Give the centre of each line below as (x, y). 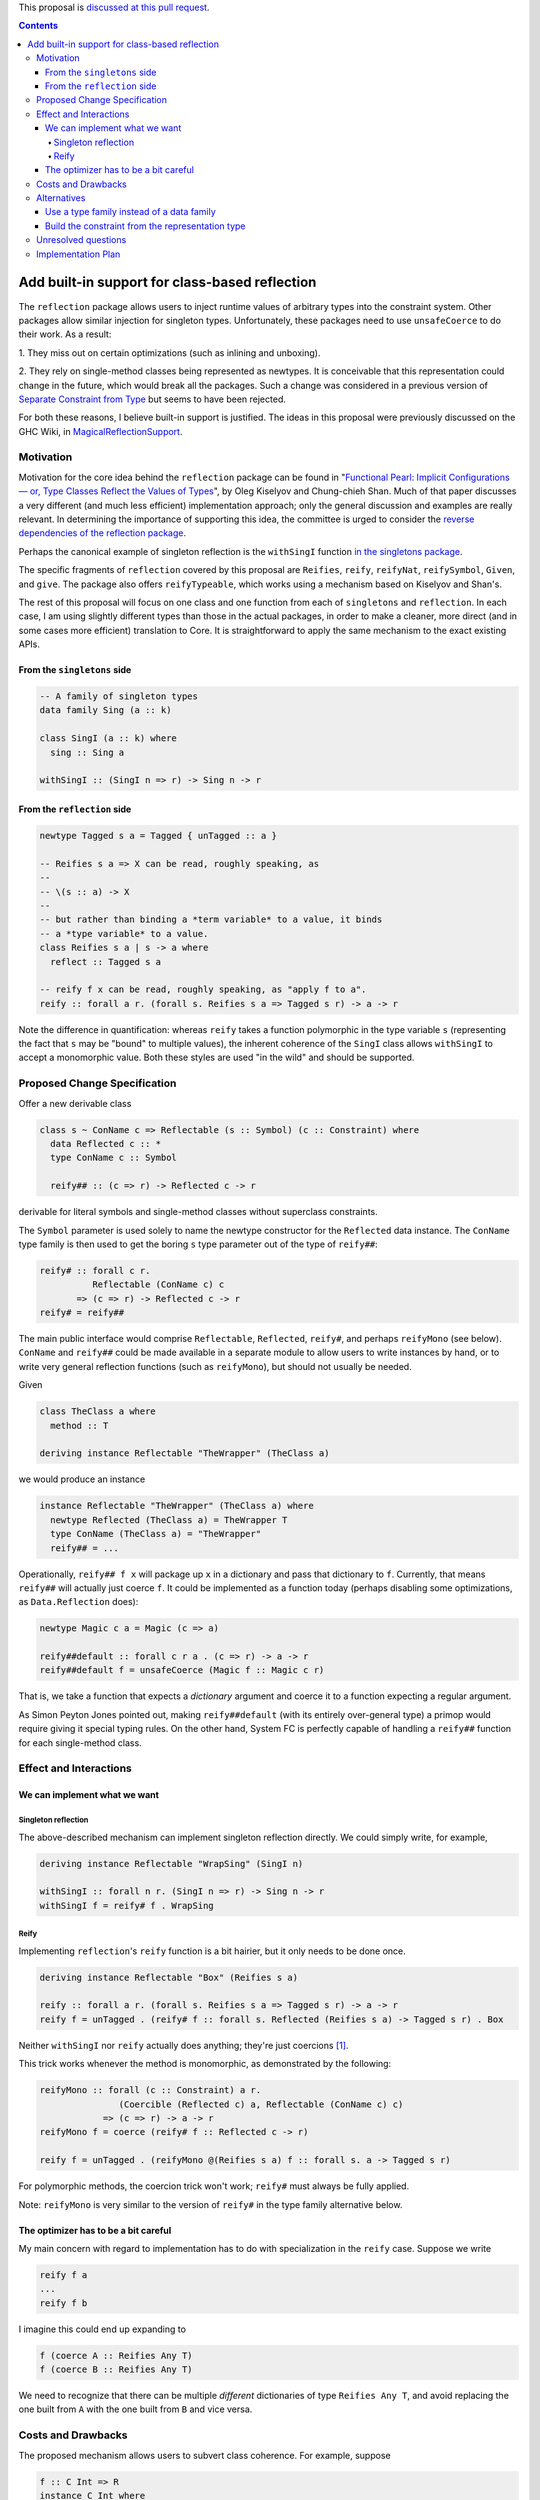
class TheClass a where (98, 1411)
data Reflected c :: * (106, 1143)
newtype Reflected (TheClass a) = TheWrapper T (169, 1519)
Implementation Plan (78, 254)
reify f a (63, 2274)
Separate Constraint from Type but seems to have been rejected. (152, 399)
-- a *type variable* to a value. (124, 933)
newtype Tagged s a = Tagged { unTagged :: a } (158, 836)
